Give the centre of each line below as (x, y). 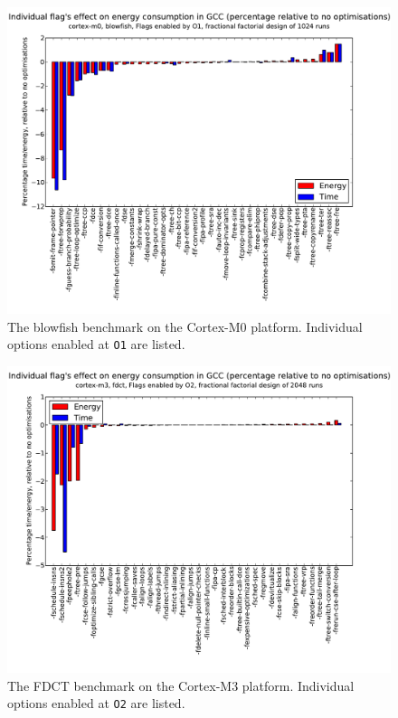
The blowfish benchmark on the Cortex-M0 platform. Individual (185, 326)
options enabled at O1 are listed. (96, 344)
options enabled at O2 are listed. (96, 703)
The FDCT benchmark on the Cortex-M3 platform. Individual (181, 685)
